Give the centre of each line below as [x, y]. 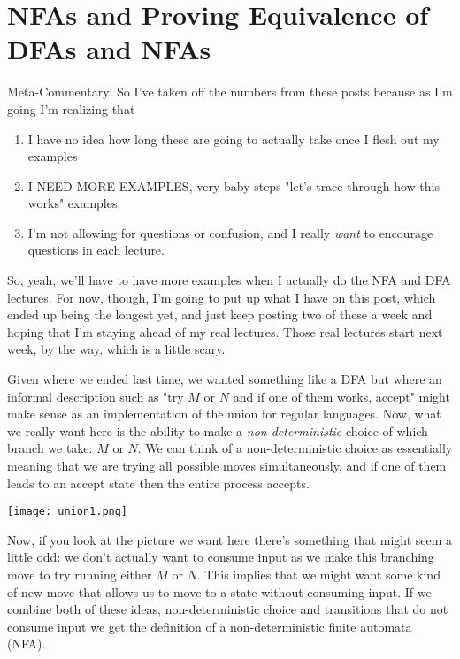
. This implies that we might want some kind [318, 575]
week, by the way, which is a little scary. [116, 349]
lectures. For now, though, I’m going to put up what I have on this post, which [222, 297]
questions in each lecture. [96, 250]
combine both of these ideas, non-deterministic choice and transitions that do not [228, 609]
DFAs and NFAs [109, 49]
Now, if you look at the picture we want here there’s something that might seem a [230, 539]
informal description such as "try [96, 396]
